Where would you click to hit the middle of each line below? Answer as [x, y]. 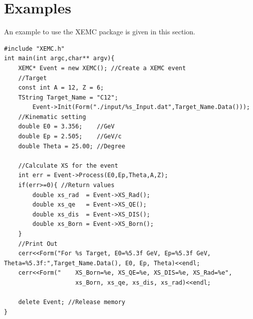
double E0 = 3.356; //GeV [66, 127]
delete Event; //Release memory [72, 302]
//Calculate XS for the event [68, 165]
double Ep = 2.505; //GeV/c [70, 137]
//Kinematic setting [52, 117]
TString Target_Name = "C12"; [68, 97]
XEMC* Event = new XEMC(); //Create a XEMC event [102, 68]
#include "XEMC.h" [34, 49]
